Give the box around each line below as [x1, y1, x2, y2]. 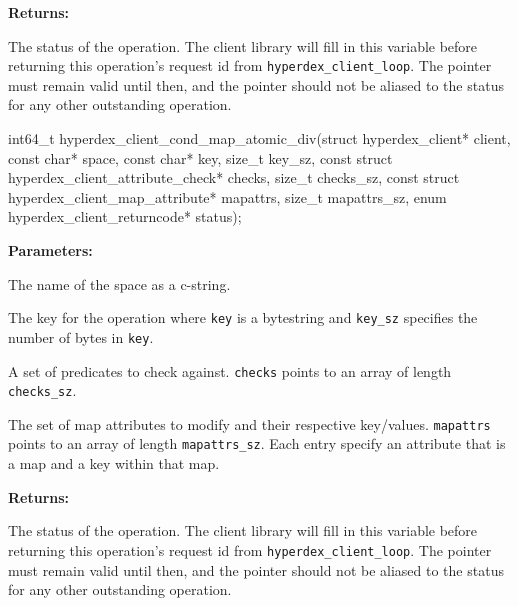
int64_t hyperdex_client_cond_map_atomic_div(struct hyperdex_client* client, [8, 128, 511, 149]
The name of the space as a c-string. [8, 273, 231, 294]
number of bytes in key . [8, 326, 154, 347]
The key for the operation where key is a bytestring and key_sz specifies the [8, 307, 478, 328]
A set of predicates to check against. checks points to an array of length [8, 360, 452, 381]
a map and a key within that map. [8, 453, 220, 474]
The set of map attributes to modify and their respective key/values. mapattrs [8, 413, 491, 434]
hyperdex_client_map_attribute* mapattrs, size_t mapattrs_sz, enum [8, 186, 447, 207]
